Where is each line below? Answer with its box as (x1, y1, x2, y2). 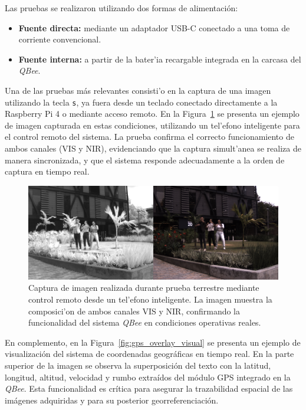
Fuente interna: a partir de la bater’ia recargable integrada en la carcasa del (18, 53, 301, 65)
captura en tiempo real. (5, 165, 90, 178)
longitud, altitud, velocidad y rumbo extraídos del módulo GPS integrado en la (5, 370, 291, 383)
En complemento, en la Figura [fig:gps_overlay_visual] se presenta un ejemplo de (5, 336, 301, 348)
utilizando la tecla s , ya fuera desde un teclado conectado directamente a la (5, 96, 278, 108)
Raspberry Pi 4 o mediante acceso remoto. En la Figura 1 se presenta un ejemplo (5, 107, 300, 120)
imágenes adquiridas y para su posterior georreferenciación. (5, 393, 219, 406)
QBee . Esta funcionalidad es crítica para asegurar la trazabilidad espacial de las (5, 382, 293, 395)
